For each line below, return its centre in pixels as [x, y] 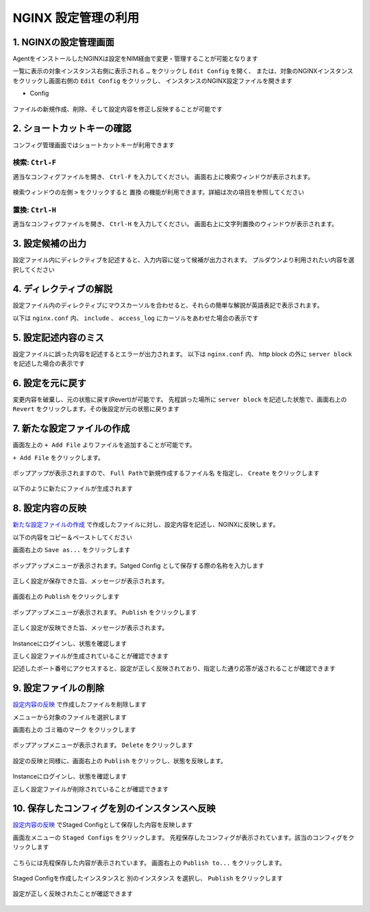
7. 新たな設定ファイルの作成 [71, 429]
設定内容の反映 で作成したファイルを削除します [79, 704]
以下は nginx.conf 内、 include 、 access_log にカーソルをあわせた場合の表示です [136, 318]
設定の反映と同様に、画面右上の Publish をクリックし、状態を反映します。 [120, 761]
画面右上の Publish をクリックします [66, 597]
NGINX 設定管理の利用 [76, 18]
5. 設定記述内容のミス [58, 337]
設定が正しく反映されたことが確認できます [73, 893]
